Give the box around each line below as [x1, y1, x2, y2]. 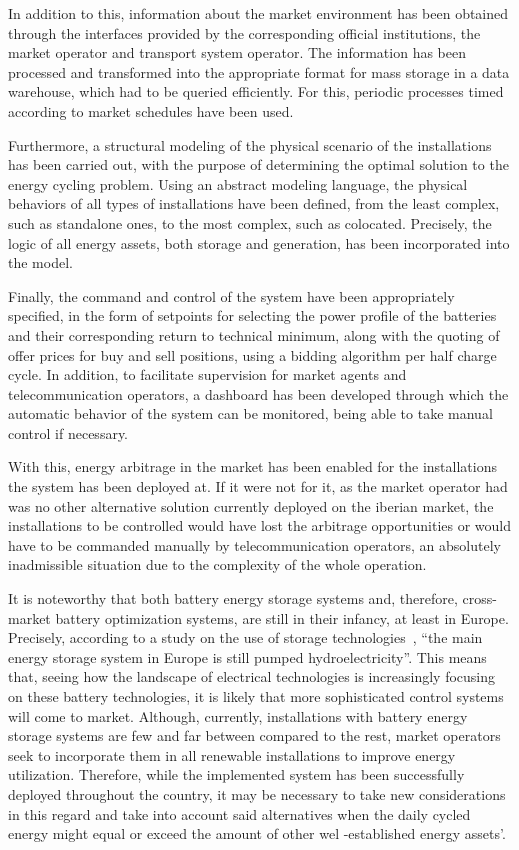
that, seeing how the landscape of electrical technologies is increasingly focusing [8, 666, 496, 687]
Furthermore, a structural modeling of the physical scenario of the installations [8, 134, 492, 155]
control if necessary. [8, 422, 129, 443]
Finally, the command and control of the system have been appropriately [8, 285, 455, 306]
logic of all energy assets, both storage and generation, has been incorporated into [8, 232, 510, 253]
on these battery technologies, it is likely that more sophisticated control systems [8, 686, 504, 706]
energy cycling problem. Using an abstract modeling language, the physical [8, 173, 468, 194]
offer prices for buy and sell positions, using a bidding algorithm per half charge [8, 344, 497, 365]
